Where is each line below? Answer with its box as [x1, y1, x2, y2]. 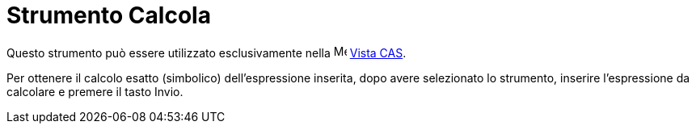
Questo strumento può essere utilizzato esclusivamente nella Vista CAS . [6, 45, 407, 60]
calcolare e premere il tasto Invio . [6, 84, 183, 99]
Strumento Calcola [6, 2, 211, 29]
